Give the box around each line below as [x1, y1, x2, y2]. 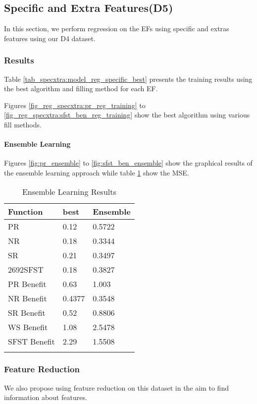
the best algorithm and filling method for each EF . [4, 83, 158, 94]
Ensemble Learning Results [22, 185, 116, 197]
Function [8, 205, 43, 217]
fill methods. [4, 119, 42, 129]
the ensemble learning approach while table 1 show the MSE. [4, 167, 189, 177]
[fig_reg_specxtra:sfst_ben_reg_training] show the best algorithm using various [4, 110, 250, 120]
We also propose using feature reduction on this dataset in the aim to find [4, 382, 229, 393]
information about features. [4, 392, 87, 403]
